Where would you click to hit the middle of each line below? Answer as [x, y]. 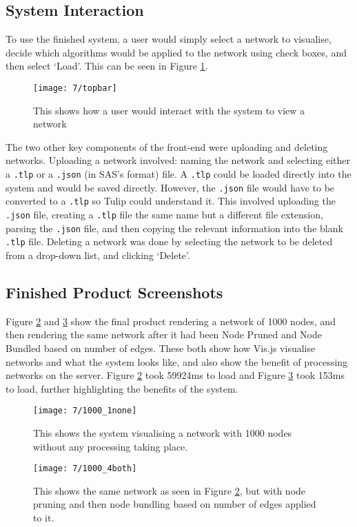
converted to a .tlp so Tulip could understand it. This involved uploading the [171, 201]
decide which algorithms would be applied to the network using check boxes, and [176, 52]
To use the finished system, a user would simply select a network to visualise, [169, 39]
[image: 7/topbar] [75, 88]
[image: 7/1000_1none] [85, 411]
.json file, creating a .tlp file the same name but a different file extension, [164, 214]
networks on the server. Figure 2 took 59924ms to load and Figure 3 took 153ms [175, 375]
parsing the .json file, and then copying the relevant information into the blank [174, 228]
